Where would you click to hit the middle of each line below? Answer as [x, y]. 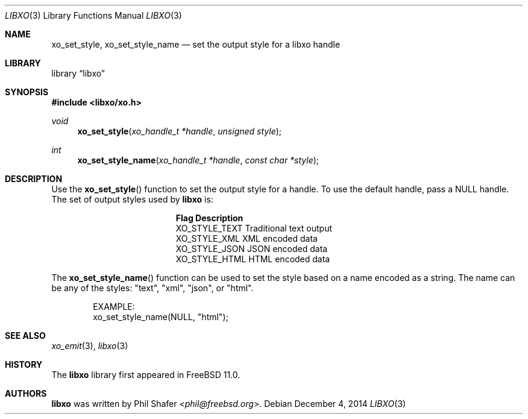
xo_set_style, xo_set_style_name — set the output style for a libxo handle [196, 44]
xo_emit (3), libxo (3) [90, 346]
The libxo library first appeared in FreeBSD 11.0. [146, 375]
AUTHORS [26, 393]
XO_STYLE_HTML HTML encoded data [253, 259]
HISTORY [24, 364]
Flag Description [209, 218]
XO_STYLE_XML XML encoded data [247, 238]
